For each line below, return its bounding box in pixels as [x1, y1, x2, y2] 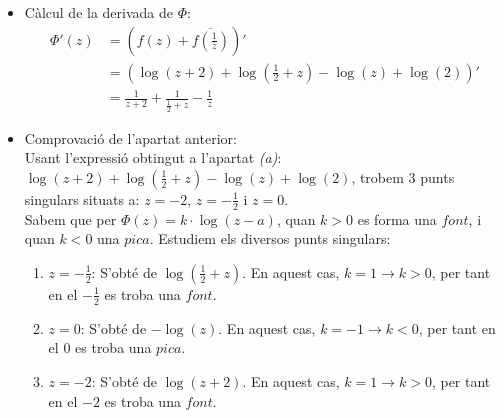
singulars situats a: [24, 188, 140, 209]
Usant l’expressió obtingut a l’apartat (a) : [24, 147, 282, 168]
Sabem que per [24, 208, 117, 229]
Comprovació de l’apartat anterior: [24, 127, 237, 148]
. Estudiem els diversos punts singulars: [149, 228, 391, 249]
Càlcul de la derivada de [24, 2, 174, 22]
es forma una [357, 208, 437, 229]
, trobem [351, 166, 404, 187]
